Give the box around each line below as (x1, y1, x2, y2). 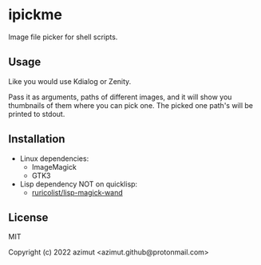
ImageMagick (31, 162, 77, 171)
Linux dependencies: (19, 154, 89, 163)
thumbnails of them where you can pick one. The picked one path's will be (8, 100, 254, 110)
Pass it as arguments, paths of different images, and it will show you (8, 92, 232, 102)
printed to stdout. (8, 109, 65, 118)
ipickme (8, 6, 62, 24)
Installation (8, 132, 65, 146)
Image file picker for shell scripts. (8, 32, 118, 42)
